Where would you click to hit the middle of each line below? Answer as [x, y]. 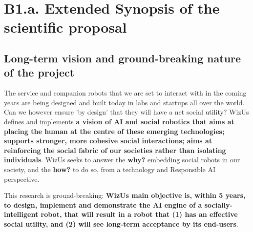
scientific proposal [65, 27]
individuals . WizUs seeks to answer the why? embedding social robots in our [122, 160]
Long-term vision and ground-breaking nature [123, 58]
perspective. [22, 179]
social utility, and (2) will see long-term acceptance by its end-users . [121, 223]
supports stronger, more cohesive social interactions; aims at [108, 141]
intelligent [21, 214]
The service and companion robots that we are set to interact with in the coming [125, 93]
